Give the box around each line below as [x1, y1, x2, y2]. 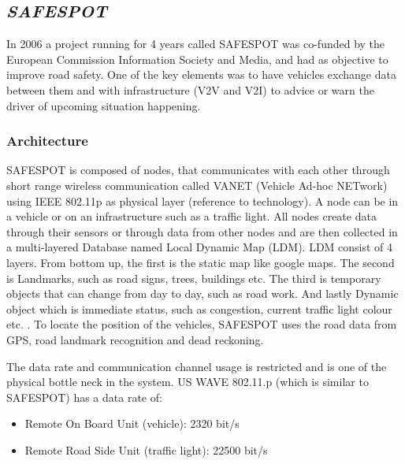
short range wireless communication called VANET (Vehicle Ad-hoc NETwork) [6, 176, 388, 193]
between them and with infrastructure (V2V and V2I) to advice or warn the [6, 81, 374, 98]
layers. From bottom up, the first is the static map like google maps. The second [6, 254, 395, 270]
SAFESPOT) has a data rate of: [6, 388, 162, 405]
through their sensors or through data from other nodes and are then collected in [6, 223, 398, 239]
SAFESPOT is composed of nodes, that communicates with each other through [6, 161, 390, 178]
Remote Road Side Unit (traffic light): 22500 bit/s [24, 441, 268, 458]
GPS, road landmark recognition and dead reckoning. [6, 331, 264, 347]
